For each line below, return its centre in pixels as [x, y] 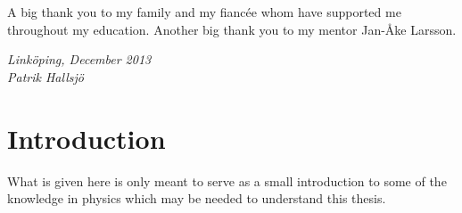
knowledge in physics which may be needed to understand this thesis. [197, 198]
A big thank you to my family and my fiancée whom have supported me [204, 12]
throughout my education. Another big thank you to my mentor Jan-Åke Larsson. [232, 29]
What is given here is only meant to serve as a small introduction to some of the [227, 180]
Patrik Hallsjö [45, 76]
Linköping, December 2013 [79, 59]
